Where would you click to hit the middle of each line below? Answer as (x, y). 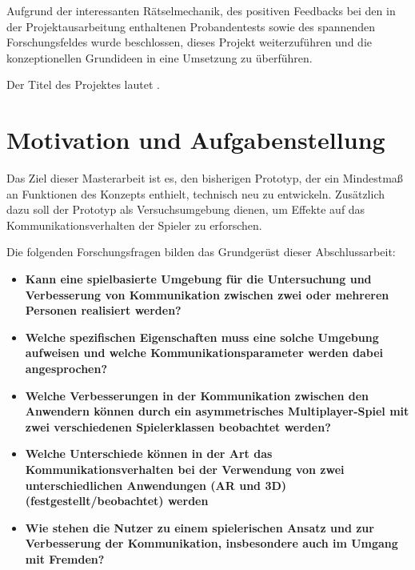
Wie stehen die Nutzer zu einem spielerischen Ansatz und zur (200, 527)
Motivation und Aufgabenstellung (196, 140)
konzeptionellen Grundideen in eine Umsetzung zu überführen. (160, 57)
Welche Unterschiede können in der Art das (149, 454)
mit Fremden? (65, 558)
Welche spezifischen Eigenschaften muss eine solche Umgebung (202, 337)
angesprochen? (66, 369)
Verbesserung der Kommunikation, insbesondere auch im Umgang (211, 543)
